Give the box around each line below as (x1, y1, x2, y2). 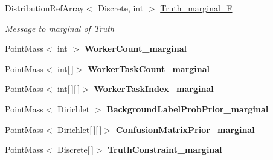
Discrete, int (98, 2, 144, 14)
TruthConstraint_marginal (108, 143, 222, 156)
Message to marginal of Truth (5, 22, 115, 34)
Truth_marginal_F (160, 2, 233, 14)
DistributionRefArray (5, 2, 84, 14)
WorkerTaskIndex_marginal (94, 82, 214, 95)
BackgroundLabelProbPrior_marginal (106, 102, 269, 115)
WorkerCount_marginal (84, 42, 187, 55)
